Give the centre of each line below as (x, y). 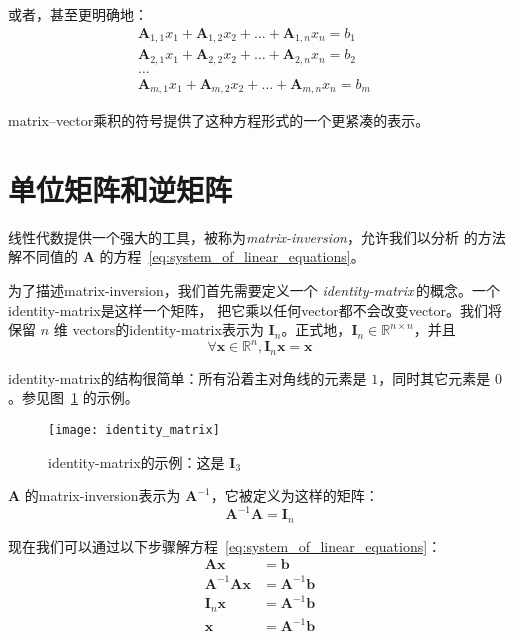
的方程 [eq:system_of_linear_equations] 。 (232, 256)
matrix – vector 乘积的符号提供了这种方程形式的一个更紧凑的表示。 (219, 120)
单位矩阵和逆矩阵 (120, 188)
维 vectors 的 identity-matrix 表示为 (158, 329)
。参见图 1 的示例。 (73, 397)
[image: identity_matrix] (134, 429)
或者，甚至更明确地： (78, 14)
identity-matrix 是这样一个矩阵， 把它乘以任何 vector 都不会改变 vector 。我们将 (255, 309)
